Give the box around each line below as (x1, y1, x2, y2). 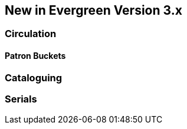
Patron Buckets (5, 51, 66, 61)
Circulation (5, 28, 57, 40)
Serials (5, 93, 37, 105)
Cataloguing (5, 71, 63, 84)
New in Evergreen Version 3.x (5, 3, 182, 18)
